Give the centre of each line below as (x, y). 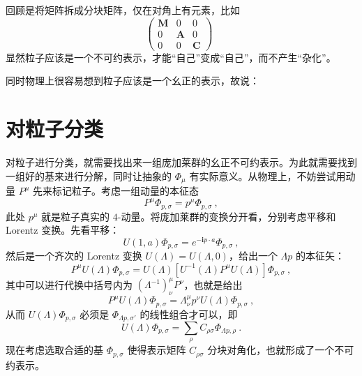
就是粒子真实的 (76, 216)
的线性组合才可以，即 (189, 314)
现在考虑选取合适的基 (54, 350)
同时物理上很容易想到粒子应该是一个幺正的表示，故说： (133, 81)
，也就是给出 (213, 284)
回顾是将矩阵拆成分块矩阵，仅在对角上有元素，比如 (123, 10)
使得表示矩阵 (157, 350)
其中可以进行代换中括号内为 (69, 284)
